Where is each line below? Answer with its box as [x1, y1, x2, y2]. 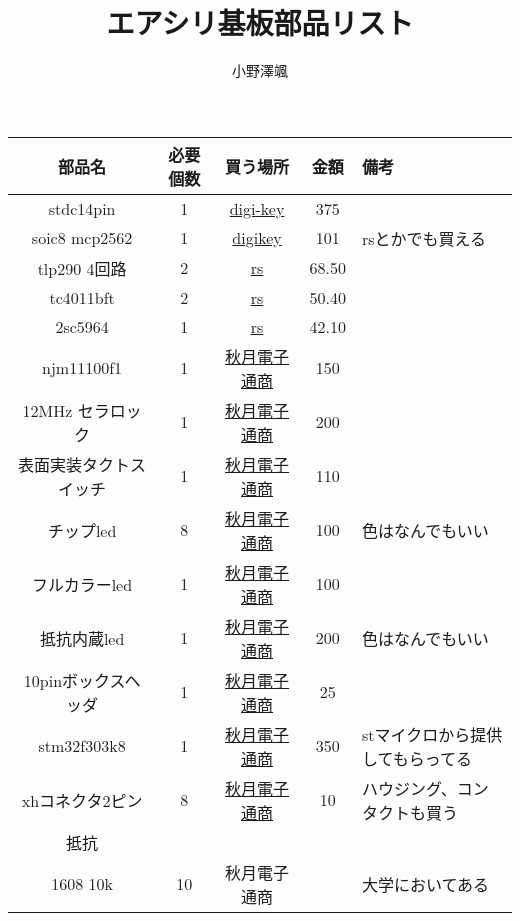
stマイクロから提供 [361, 722, 503, 746]
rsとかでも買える [361, 226, 487, 250]
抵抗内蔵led [39, 626, 125, 650]
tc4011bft [49, 285, 115, 309]
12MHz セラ [22, 398, 110, 422]
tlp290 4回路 [37, 256, 127, 280]
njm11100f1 [42, 356, 123, 380]
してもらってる [361, 746, 472, 770]
